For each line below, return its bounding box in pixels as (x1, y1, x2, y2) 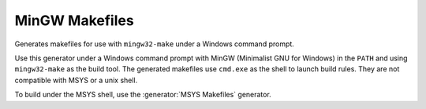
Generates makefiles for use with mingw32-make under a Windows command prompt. (14, 39, 295, 49)
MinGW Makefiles (14, 12, 134, 29)
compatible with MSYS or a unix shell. (14, 75, 138, 85)
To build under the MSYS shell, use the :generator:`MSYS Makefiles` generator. (14, 90, 271, 100)
